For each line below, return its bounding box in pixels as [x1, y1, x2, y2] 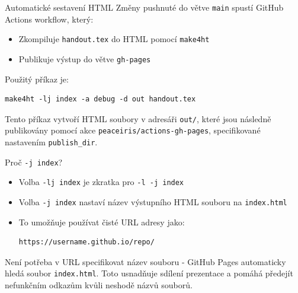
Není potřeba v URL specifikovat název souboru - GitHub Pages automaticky [5, 255, 286, 267]
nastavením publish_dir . [5, 136, 98, 148]
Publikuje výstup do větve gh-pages [18, 52, 151, 65]
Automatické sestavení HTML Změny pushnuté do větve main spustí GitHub [5, 1, 284, 13]
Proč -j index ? [5, 155, 63, 168]
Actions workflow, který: [5, 12, 94, 25]
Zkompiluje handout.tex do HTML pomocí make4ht [18, 33, 210, 45]
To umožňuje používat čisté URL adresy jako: [18, 215, 185, 228]
